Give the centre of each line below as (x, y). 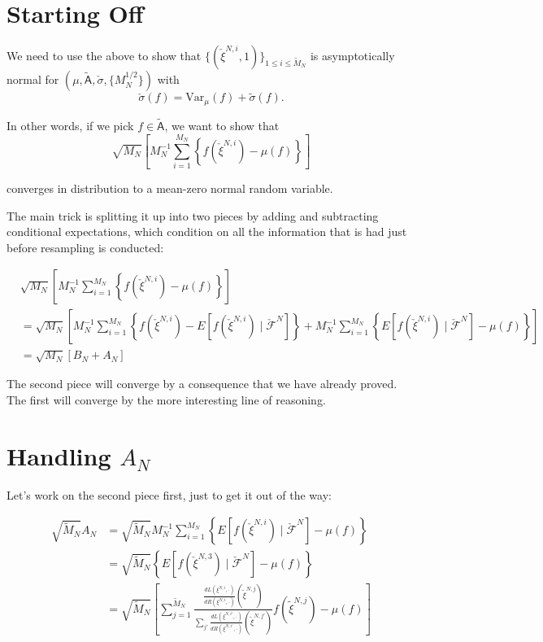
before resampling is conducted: (85, 247)
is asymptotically (352, 56)
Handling (59, 455)
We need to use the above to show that (104, 56)
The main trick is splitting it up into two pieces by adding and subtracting (193, 215)
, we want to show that (222, 126)
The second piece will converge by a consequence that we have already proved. (202, 384)
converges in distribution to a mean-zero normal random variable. (170, 188)
